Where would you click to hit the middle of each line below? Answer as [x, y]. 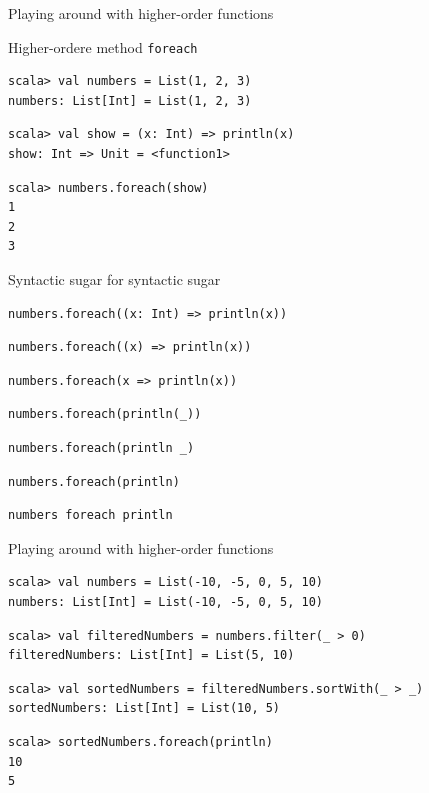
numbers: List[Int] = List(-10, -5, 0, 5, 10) [165, 601]
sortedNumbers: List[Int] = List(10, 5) [144, 708]
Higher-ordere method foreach [103, 46]
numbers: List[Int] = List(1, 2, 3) [130, 100]
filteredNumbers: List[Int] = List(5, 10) [151, 655]
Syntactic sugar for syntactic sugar [114, 279]
